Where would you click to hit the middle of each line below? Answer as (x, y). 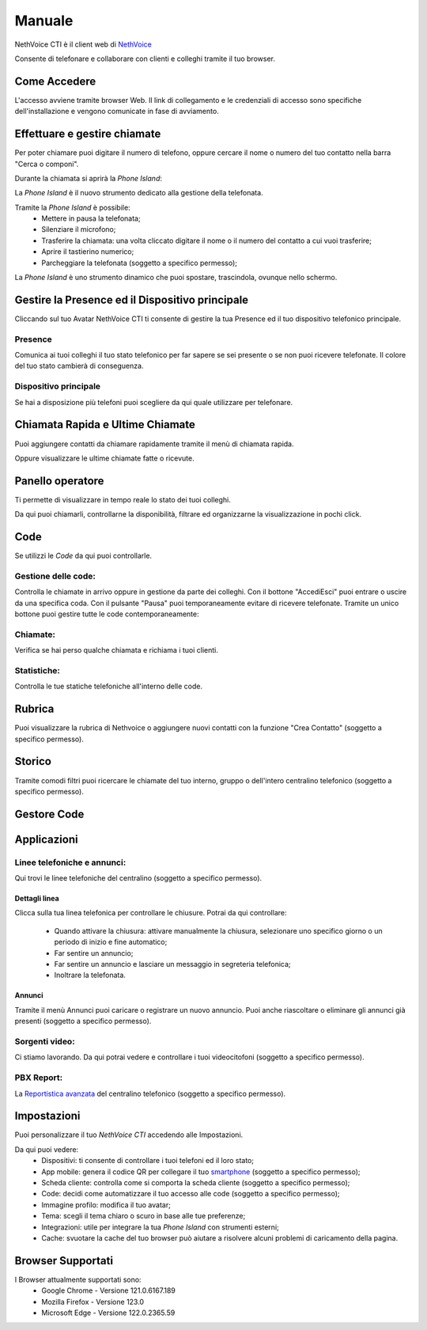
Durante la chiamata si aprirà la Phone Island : (88, 178)
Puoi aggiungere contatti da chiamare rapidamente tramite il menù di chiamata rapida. (154, 444)
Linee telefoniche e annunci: (70, 862)
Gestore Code (49, 814)
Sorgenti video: (45, 1041)
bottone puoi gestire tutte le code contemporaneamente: (107, 614)
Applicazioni (46, 839)
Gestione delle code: (55, 576)
